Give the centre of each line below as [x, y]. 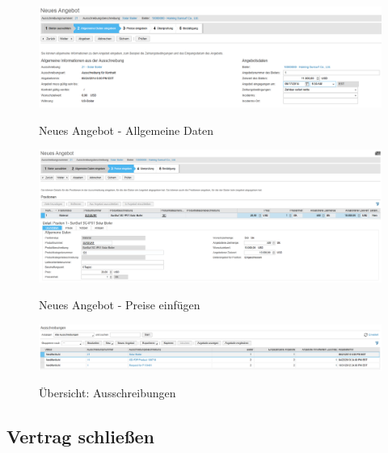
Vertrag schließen [80, 436]
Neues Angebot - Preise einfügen [120, 305]
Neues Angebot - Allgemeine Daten [127, 130]
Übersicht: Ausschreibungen [108, 393]
